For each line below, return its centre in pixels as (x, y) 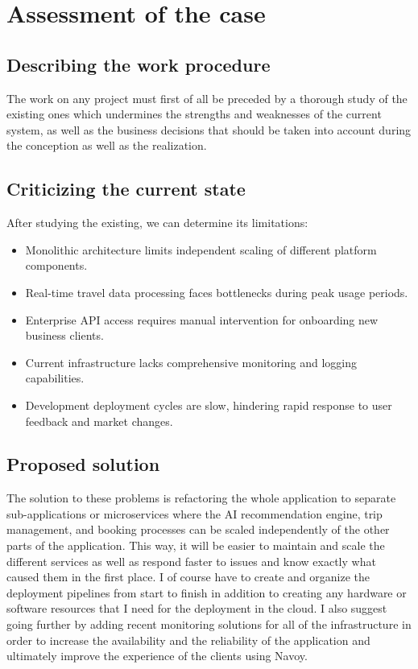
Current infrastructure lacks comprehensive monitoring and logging (191, 362)
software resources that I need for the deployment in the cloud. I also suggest (197, 608)
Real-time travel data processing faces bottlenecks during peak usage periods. (217, 292)
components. (56, 265)
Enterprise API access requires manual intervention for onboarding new (202, 319)
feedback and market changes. (99, 421)
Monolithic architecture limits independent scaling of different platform (201, 249)
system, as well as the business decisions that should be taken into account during (209, 129)
